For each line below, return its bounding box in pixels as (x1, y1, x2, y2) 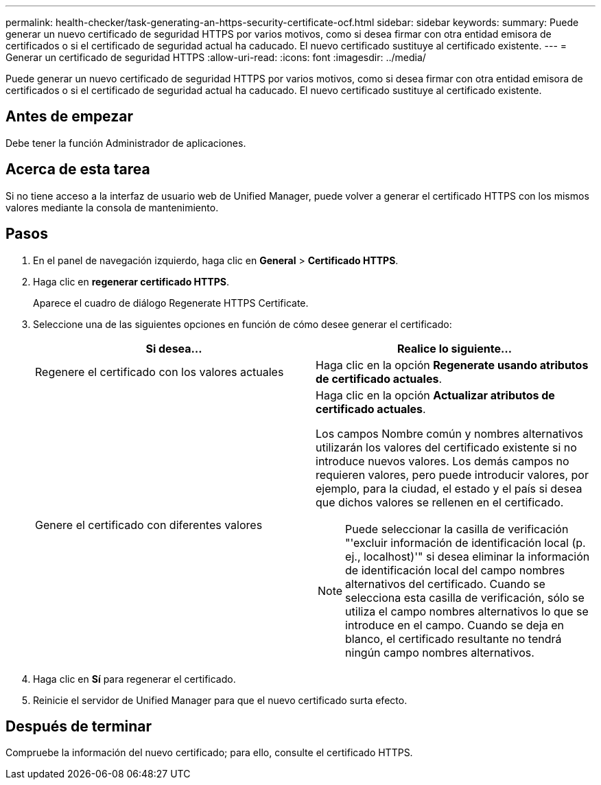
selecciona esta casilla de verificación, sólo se (345, 590, 585, 605)
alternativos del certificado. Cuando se (345, 576, 545, 591)
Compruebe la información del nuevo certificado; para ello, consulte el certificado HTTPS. (5, 747, 413, 759)
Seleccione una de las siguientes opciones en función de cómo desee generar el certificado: (33, 318, 452, 330)
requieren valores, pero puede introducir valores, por (316, 467, 589, 482)
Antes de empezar (5, 108, 133, 126)
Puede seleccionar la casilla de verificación (345, 522, 569, 536)
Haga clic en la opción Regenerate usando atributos (316, 358, 589, 372)
